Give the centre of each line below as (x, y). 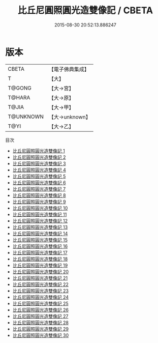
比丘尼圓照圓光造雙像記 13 (40, 227)
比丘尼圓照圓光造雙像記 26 (40, 310)
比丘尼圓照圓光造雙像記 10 (40, 208)
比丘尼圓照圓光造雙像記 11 (40, 214)
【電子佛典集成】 (69, 69)
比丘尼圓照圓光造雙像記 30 (41, 335)
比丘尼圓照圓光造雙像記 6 (39, 182)
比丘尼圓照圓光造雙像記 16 (40, 246)
